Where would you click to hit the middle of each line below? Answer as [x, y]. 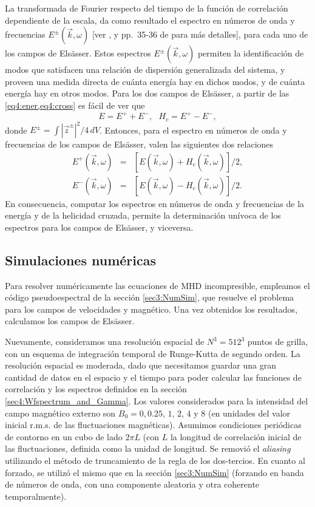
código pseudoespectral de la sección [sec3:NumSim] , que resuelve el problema [150, 297]
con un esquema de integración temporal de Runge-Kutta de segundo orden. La [153, 353]
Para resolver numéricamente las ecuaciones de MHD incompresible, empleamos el [157, 285]
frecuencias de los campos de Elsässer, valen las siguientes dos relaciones [139, 144]
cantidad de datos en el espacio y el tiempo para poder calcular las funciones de [153, 377]
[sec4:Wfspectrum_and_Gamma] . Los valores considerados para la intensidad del [157, 401]
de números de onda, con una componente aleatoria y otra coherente [132, 484]
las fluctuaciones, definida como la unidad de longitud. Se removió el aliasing [148, 448]
